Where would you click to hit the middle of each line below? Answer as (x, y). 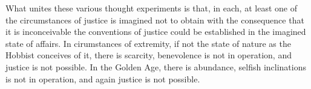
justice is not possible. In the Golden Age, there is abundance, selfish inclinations (156, 66)
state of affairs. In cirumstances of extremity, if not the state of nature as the (148, 43)
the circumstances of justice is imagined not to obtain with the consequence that (155, 20)
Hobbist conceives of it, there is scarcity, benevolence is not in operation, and (149, 55)
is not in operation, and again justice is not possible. (103, 78)
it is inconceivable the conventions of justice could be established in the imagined (156, 32)
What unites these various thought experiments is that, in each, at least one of (151, 8)
